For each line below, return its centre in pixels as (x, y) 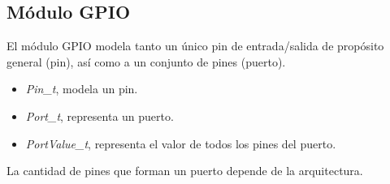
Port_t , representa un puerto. (100, 116)
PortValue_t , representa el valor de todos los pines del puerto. (181, 143)
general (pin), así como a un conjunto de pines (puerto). (146, 61)
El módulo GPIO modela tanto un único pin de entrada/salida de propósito (195, 46)
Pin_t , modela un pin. (82, 89)
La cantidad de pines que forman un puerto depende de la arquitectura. (185, 171)
